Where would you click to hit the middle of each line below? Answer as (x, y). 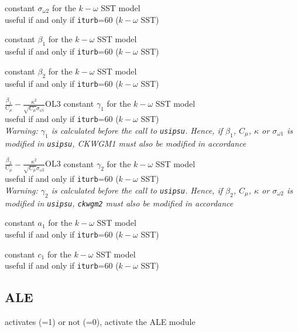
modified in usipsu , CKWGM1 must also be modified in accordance (126, 143)
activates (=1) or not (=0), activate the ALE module (100, 322)
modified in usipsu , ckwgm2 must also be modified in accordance (119, 203)
